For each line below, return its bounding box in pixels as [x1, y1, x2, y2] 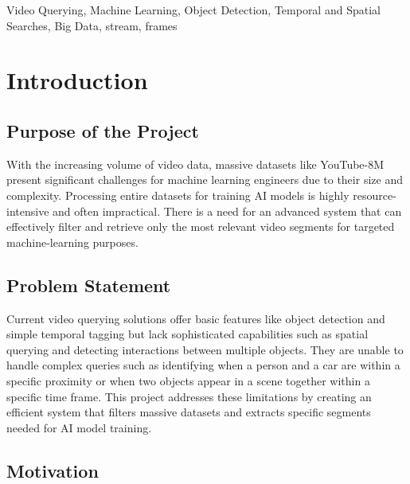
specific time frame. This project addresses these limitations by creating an [6, 388, 372, 404]
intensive [6, 202, 49, 219]
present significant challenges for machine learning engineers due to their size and [6, 171, 403, 188]
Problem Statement [6, 272, 171, 297]
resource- [353, 186, 396, 203]
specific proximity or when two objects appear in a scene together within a [6, 372, 370, 388]
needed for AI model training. [6, 419, 152, 435]
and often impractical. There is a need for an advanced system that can [53, 202, 402, 219]
